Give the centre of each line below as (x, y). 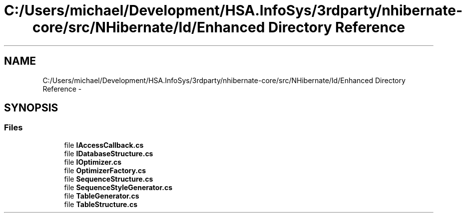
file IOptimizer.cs (93, 162)
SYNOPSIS (31, 108)
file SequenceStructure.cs (109, 179)
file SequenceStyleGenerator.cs (118, 187)
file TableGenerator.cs (102, 196)
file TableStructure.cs (101, 204)
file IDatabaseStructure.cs (109, 153)
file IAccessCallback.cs (104, 145)
